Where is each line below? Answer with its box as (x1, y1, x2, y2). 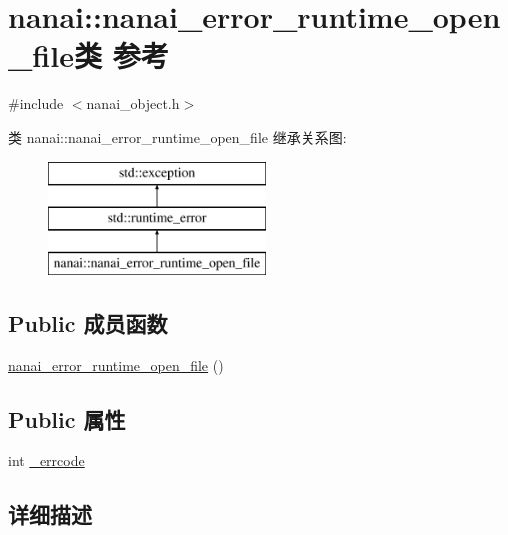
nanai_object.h (86, 93, 180, 114)
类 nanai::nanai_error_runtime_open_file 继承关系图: (8, 126, 347, 147)
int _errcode (8, 450, 85, 471)
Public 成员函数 (8, 307, 168, 338)
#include (8, 93, 64, 114)
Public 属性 (8, 403, 126, 434)
